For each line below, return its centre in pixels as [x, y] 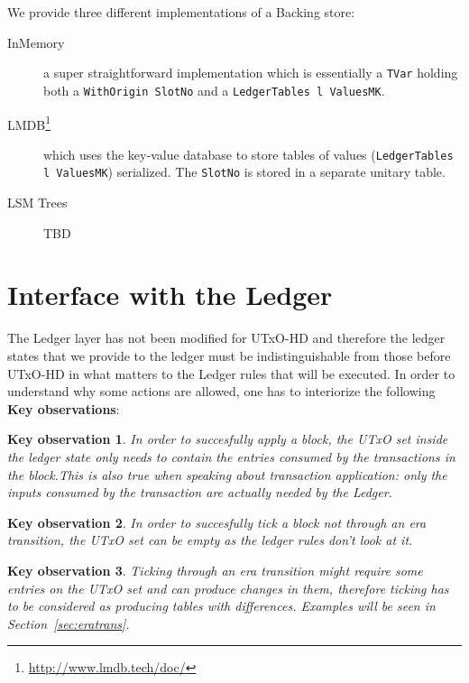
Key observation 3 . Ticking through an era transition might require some [215, 570]
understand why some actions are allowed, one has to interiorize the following [221, 391]
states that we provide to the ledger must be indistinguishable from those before [229, 355]
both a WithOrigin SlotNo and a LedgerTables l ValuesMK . [214, 90]
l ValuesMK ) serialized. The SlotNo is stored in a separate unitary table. [244, 172]
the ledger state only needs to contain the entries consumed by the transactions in [231, 456]
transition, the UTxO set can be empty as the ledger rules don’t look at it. [210, 540]
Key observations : [64, 408]
